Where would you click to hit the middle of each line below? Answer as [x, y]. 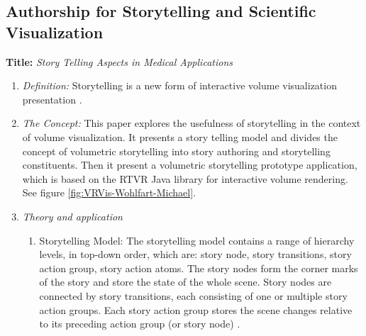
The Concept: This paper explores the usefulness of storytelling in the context [192, 123]
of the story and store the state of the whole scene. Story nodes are [185, 282]
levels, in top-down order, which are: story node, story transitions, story [195, 254]
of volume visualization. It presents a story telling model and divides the [180, 136]
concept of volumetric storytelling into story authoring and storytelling [176, 151]
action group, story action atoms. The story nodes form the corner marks [199, 268]
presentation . [52, 99]
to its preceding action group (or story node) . [140, 324]
